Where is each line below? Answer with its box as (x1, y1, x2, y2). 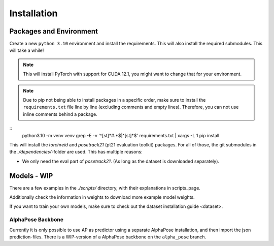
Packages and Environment (9, 27, 98, 36)
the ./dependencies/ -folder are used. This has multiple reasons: (9, 149, 143, 155)
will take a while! (9, 47, 44, 53)
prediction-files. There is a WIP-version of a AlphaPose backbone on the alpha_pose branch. (9, 234, 207, 240)
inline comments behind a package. (23, 111, 97, 117)
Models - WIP (9, 171, 53, 180)
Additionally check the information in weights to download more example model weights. (9, 194, 195, 200)
